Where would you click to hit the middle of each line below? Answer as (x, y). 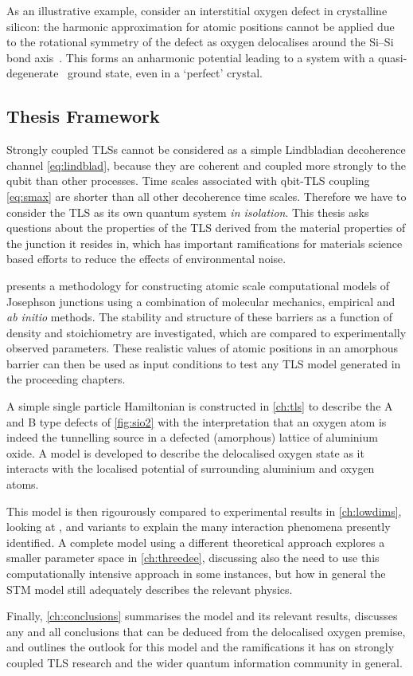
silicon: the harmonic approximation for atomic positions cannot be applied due (201, 26)
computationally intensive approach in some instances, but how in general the (196, 574)
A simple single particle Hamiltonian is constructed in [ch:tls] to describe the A (200, 406)
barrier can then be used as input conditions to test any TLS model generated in (204, 363)
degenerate (33, 73)
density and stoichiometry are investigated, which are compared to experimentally (206, 332)
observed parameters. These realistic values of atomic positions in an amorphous (202, 348)
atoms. (23, 484)
